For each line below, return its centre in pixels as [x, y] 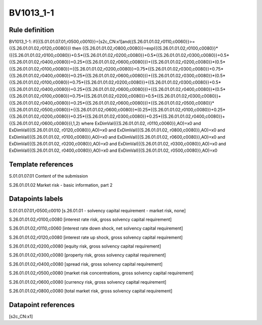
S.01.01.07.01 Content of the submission [49, 176]
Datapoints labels [36, 199]
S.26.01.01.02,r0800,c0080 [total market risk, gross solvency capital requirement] [91, 291]
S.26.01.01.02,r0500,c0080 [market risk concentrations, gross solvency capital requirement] [101, 273]
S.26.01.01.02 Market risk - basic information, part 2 [61, 185]
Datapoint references [42, 305]
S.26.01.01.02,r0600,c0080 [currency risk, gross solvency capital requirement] [88, 282]
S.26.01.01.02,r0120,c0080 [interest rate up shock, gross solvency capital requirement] [96, 237]
